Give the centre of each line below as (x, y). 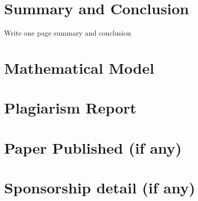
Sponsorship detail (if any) (100, 188)
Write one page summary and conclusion (68, 33)
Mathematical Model (79, 67)
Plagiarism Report (70, 108)
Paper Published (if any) (93, 147)
